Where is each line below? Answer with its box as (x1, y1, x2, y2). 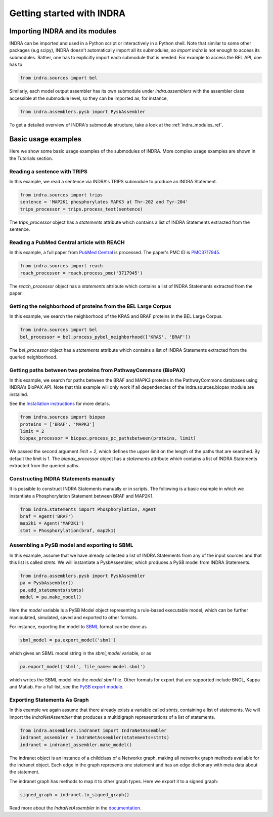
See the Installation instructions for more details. (9, 400, 111, 407)
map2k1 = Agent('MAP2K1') (20, 520, 84, 526)
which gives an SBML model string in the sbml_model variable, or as (9, 650, 152, 656)
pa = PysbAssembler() (20, 580, 74, 586)
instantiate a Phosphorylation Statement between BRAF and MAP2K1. (9, 493, 154, 499)
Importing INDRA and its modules (9, 27, 117, 35)
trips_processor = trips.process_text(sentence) (20, 206, 143, 212)
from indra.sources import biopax (20, 414, 106, 420)
